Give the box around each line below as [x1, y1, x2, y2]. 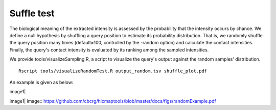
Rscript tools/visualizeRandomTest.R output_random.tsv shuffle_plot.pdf [18, 68, 208, 74]
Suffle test [9, 8, 55, 19]
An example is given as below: [9, 79, 74, 85]
